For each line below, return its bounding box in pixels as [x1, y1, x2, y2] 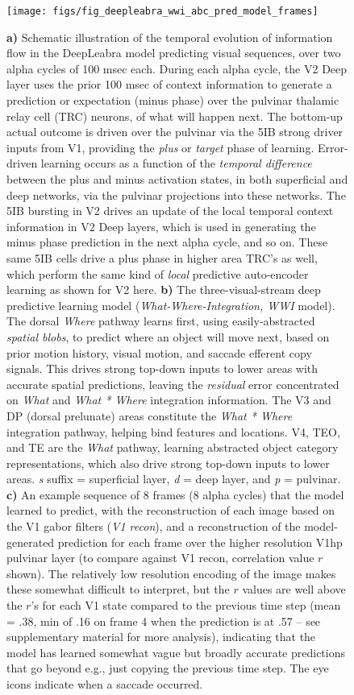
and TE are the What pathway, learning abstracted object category [6, 439, 339, 456]
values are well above [242, 581, 346, 598]
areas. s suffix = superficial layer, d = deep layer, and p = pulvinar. [6, 470, 341, 487]
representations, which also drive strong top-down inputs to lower [6, 454, 330, 471]
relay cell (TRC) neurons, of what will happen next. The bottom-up [6, 107, 343, 124]
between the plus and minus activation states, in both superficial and [6, 171, 348, 187]
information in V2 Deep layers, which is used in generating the [6, 217, 316, 234]
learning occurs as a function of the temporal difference [40, 155, 312, 172]
